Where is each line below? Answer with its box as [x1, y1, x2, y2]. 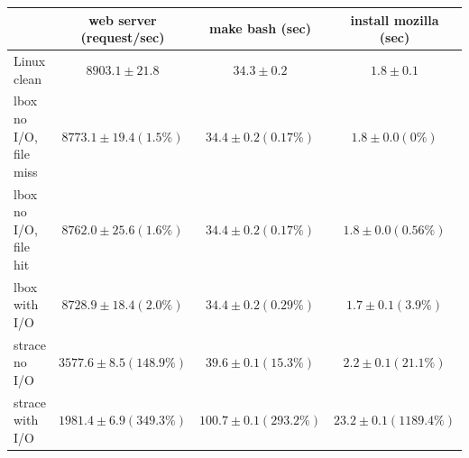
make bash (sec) [209, 19, 311, 38]
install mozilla [350, 10, 439, 29]
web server [88, 10, 157, 29]
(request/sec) [80, 28, 165, 47]
